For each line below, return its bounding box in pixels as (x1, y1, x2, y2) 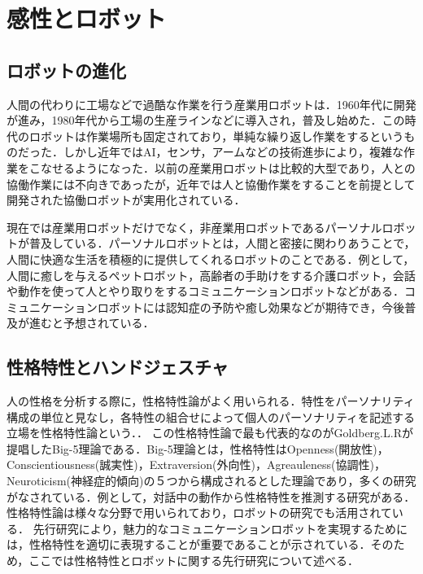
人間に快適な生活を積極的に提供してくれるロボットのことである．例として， (7, 250, 415, 267)
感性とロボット (7, 2, 167, 35)
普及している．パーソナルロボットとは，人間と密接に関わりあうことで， (28, 234, 416, 252)
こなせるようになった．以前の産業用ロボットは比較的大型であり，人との (28, 159, 416, 176)
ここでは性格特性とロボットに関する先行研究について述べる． (28, 552, 359, 569)
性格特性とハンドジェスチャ (7, 354, 229, 379)
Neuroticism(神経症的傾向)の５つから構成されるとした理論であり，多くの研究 (7, 472, 416, 489)
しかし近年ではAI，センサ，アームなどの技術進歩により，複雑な (63, 143, 404, 160)
